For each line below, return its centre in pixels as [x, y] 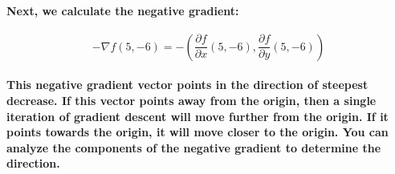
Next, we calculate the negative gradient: [123, 10]
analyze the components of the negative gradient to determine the [194, 147]
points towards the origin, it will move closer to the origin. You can [197, 132]
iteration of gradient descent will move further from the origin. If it [197, 116]
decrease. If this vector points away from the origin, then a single [191, 100]
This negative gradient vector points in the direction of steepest [187, 85]
